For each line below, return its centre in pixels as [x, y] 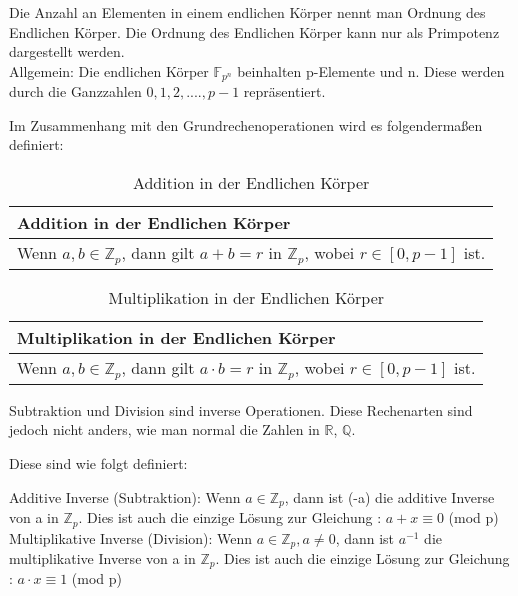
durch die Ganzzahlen [75, 91]
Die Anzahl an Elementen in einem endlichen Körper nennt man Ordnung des [247, 12]
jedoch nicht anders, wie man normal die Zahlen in [164, 429]
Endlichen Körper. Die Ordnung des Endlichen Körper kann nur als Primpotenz [254, 31]
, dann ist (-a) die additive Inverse [389, 496]
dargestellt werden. [67, 51]
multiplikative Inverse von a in [102, 558]
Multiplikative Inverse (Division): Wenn [131, 537]
